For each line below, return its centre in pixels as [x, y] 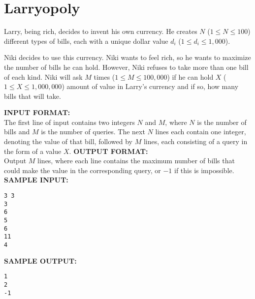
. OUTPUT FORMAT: [109, 151]
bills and [17, 132]
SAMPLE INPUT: [36, 180]
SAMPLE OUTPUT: [40, 260]
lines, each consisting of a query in [195, 141]
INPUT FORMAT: [37, 112]
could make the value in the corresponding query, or [82, 170]
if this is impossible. [204, 170]
